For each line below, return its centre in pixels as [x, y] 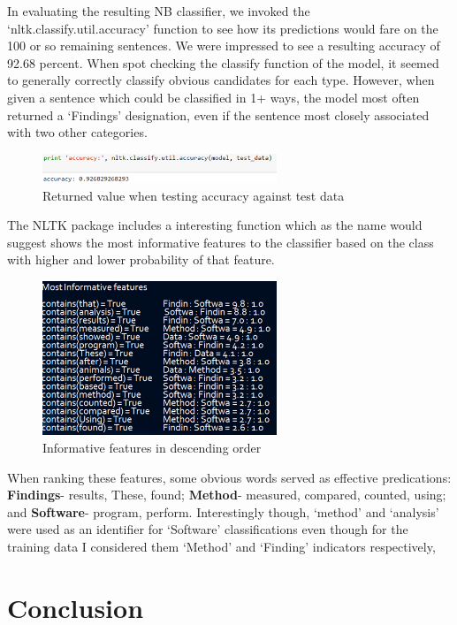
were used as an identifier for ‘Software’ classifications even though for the [208, 529]
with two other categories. [77, 132]
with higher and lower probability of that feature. [141, 259]
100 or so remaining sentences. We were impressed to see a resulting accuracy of [224, 46]
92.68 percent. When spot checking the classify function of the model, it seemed [223, 62]
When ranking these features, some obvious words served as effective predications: [229, 477]
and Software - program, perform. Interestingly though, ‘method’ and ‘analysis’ [223, 511]
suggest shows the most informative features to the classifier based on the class [221, 242]
